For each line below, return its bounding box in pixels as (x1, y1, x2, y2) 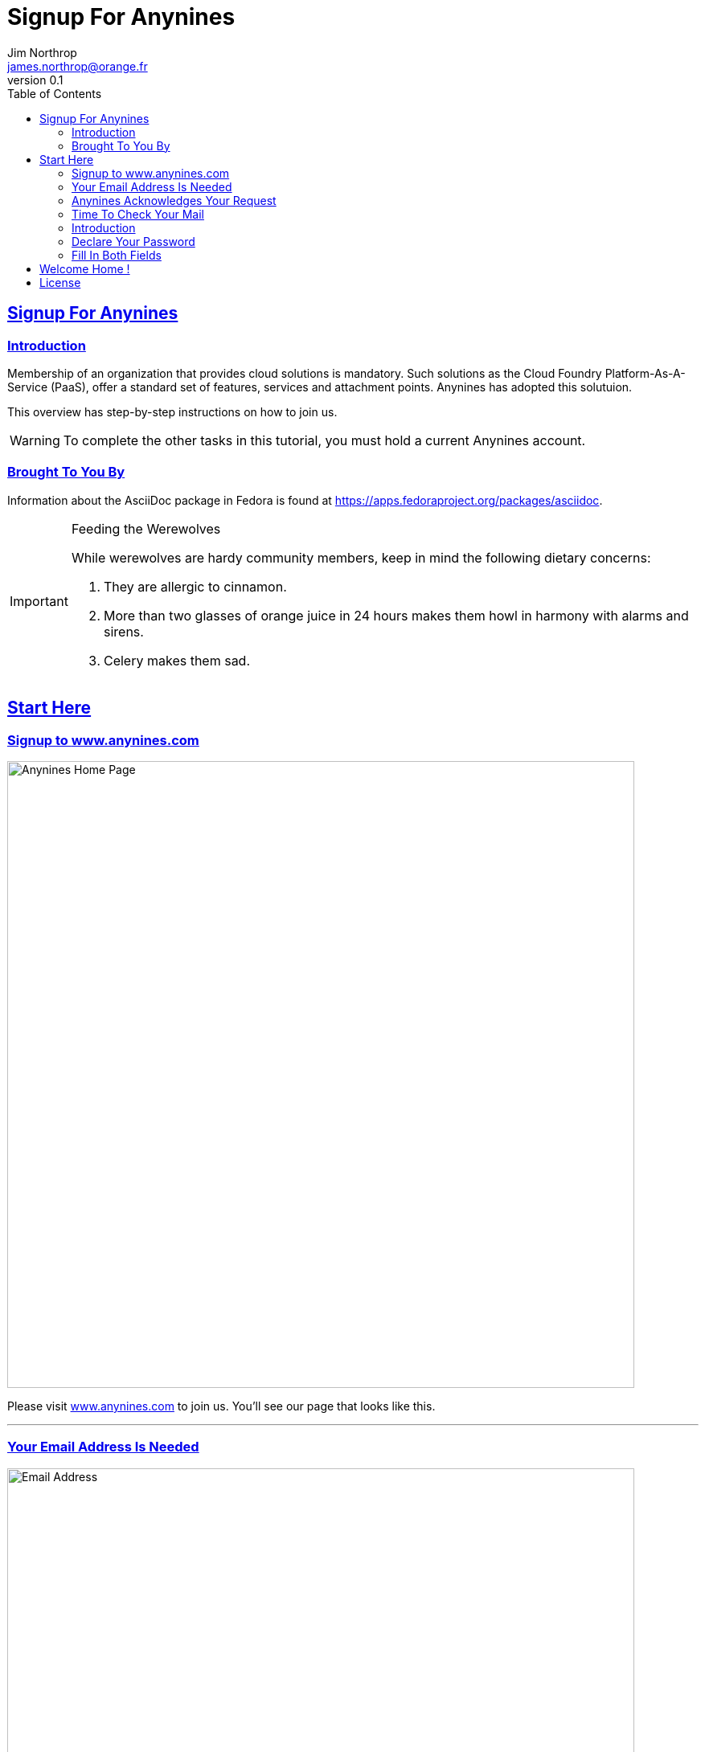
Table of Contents (7, 86, 102, 100)
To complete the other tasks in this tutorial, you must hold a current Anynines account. (63, 432, 586, 448)
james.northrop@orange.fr (7, 59, 148, 73)
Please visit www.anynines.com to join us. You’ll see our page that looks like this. (7, 1398, 436, 1413)
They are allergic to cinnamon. (103, 578, 287, 595)
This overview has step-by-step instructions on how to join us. (7, 404, 338, 419)
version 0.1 (7, 72, 64, 87)
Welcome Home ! (39, 261, 130, 276)
